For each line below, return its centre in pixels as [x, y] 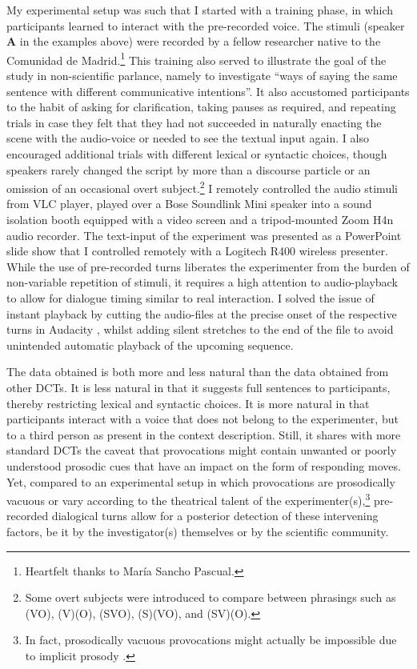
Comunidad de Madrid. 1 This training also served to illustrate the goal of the [196, 58]
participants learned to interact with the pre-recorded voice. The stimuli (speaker [206, 25]
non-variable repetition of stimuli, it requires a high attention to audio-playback [202, 282]
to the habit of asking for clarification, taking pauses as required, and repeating [201, 107]
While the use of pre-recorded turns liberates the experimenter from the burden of [208, 266]
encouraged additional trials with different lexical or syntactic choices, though [197, 154]
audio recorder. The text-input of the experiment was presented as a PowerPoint [204, 235]
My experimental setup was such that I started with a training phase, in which [200, 10]
